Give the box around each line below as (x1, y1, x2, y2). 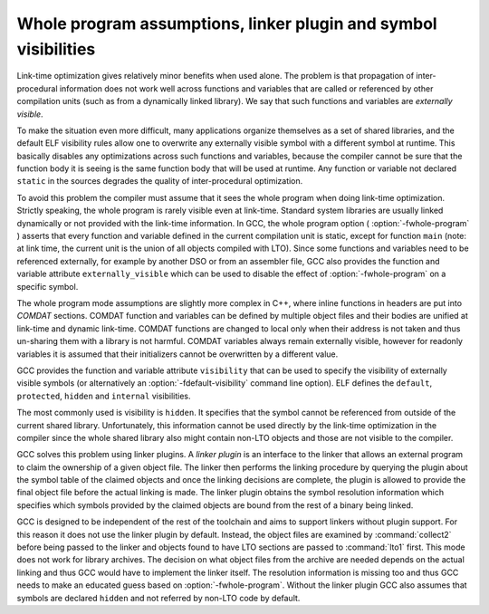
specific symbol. (16, 281, 79, 292)
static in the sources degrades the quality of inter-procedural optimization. (16, 176, 303, 187)
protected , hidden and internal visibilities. (16, 390, 191, 401)
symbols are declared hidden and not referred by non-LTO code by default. (16, 592, 301, 603)
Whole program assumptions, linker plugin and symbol (16, 14, 438, 34)
